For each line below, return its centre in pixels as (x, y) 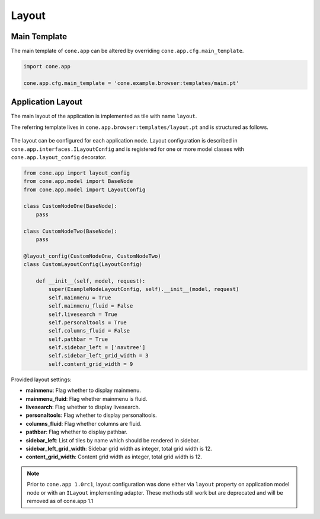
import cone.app (47, 67)
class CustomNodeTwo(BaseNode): (71, 231)
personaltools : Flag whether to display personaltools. (91, 415)
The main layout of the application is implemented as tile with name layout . (104, 116)
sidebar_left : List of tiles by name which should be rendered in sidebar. (113, 440)
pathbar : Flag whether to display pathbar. (76, 432)
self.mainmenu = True (80, 298)
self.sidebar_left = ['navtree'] (97, 348)
